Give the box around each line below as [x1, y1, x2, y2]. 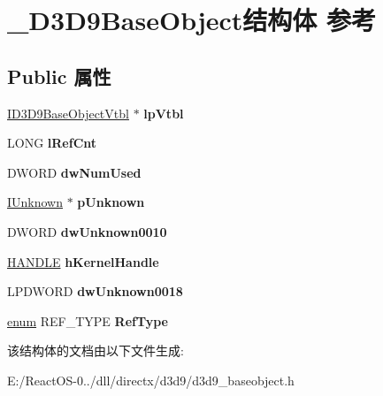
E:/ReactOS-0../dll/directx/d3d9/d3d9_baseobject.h [7, 370, 295, 389]
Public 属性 [7, 62, 111, 89]
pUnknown [77, 193, 145, 211]
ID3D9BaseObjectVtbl [7, 103, 129, 122]
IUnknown [7, 193, 64, 211]
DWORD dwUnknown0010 [7, 222, 167, 240]
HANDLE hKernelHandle [7, 252, 159, 270]
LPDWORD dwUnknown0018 [7, 282, 183, 301]
